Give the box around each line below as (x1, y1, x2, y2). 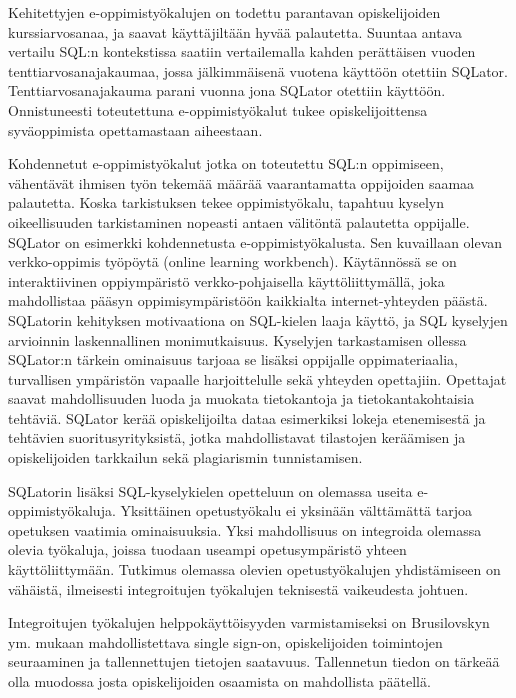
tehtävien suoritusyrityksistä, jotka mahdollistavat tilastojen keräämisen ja (8, 427, 466, 448)
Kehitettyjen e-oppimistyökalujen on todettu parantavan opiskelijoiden (8, 2, 441, 22)
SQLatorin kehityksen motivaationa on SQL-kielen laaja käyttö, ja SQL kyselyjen (8, 309, 508, 330)
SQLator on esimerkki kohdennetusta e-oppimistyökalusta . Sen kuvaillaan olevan (8, 231, 503, 252)
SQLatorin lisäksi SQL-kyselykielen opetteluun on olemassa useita (8, 480, 413, 501)
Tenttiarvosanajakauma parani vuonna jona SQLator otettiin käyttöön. (8, 80, 446, 101)
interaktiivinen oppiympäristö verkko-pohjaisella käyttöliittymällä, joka (8, 270, 445, 291)
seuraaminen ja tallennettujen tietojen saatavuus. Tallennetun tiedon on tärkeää (8, 651, 500, 672)
